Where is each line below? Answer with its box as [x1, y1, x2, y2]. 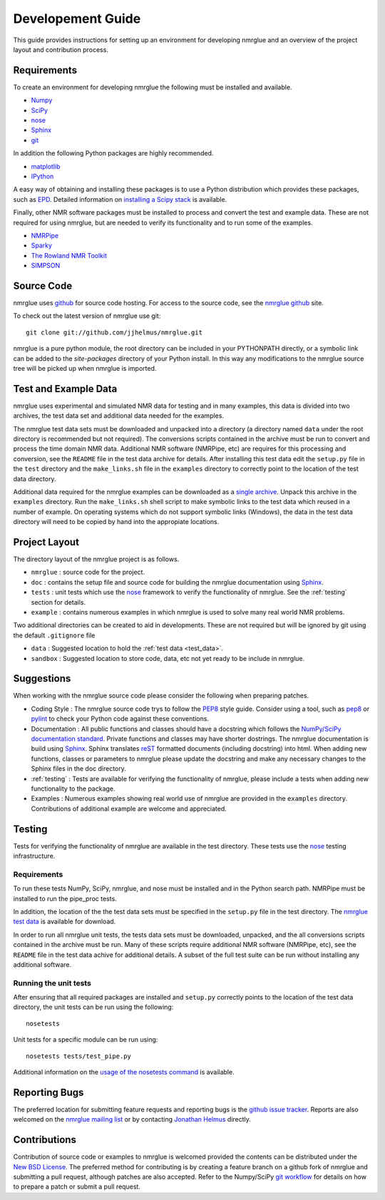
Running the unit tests [13, 978, 92, 988]
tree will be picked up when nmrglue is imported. [13, 364, 157, 372]
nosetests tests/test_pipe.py [26, 1052, 132, 1060]
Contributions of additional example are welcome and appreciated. [31, 804, 227, 813]
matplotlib [31, 162, 61, 170]
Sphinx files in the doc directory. [31, 764, 126, 773]
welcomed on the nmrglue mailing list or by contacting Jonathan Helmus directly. [13, 1115, 251, 1124]
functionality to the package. [31, 784, 115, 793]
